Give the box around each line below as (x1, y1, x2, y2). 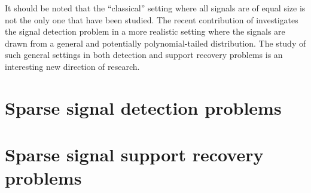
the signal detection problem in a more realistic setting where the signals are (5, 25, 285, 38)
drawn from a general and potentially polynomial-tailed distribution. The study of (5, 36, 306, 49)
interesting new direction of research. (5, 60, 140, 72)
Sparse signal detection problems (5, 95, 282, 120)
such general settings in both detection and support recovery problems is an (5, 48, 283, 61)
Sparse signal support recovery (5, 142, 264, 167)
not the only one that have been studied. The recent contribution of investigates (5, 13, 298, 26)
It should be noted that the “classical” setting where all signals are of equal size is (5, 2, 306, 14)
